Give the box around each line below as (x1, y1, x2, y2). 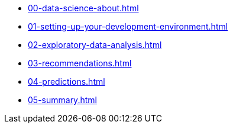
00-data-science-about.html (28, 3, 139, 13)
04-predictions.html (28, 76, 105, 87)
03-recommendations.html (28, 58, 132, 68)
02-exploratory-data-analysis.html (28, 40, 162, 50)
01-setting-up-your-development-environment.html (28, 21, 228, 31)
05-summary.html (28, 95, 97, 105)
